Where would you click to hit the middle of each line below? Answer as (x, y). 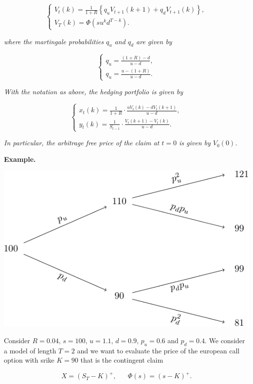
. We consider (225, 340)
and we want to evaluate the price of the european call (158, 350)
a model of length (30, 350)
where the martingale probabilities (54, 41)
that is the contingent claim (122, 360)
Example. (20, 159)
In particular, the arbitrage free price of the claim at (82, 143)
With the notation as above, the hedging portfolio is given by (94, 92)
